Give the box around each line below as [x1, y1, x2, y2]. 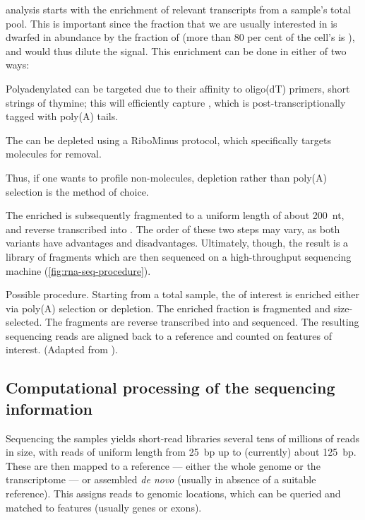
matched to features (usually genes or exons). [6, 500, 202, 514]
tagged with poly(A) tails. [6, 109, 119, 124]
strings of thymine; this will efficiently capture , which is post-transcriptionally [6, 95, 346, 110]
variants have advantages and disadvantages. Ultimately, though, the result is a [6, 235, 349, 250]
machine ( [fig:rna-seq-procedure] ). [6, 263, 151, 278]
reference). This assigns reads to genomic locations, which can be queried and [6, 486, 341, 501]
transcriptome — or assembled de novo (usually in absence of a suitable [6, 472, 316, 487]
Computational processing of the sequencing [6, 377, 335, 398]
